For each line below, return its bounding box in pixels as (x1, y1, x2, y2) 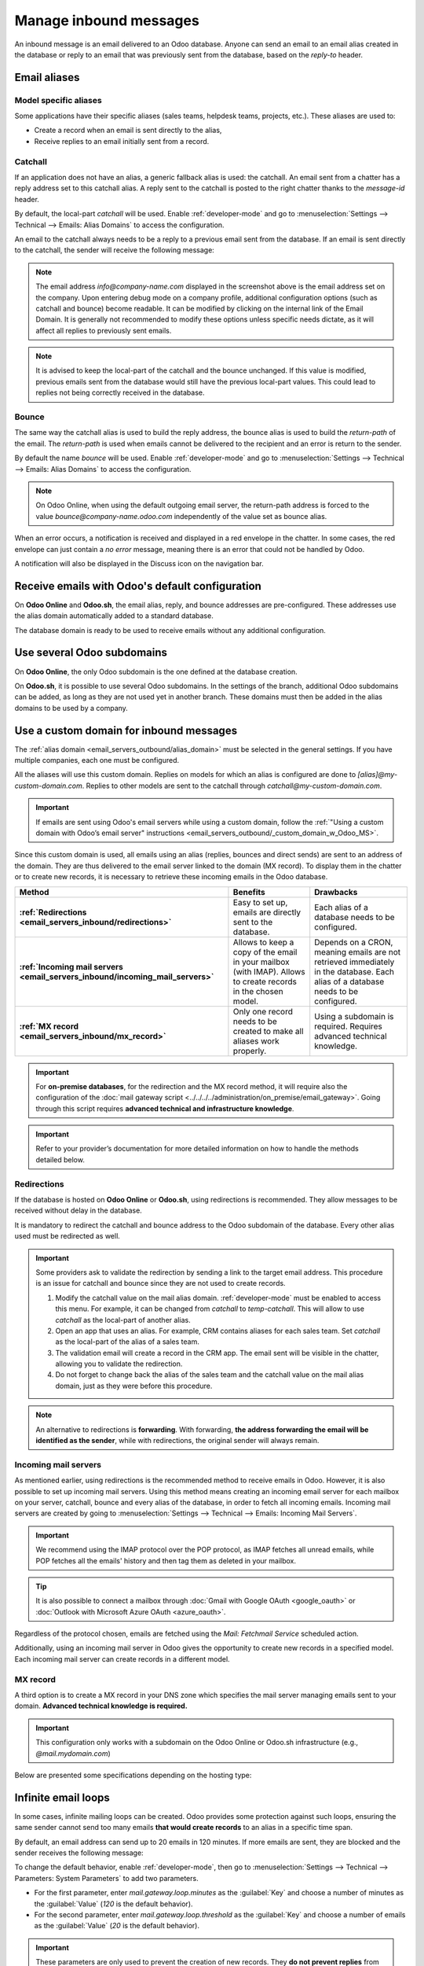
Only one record (232, 1006, 294, 1017)
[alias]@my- (357, 770, 398, 779)
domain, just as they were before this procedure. (55, 1381, 213, 1390)
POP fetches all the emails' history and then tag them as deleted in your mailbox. (35, 1555, 297, 1565)
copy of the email (232, 946, 298, 957)
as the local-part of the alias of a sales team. (55, 1337, 199, 1346)
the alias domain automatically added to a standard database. (14, 611, 214, 620)
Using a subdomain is (314, 1011, 394, 1022)
